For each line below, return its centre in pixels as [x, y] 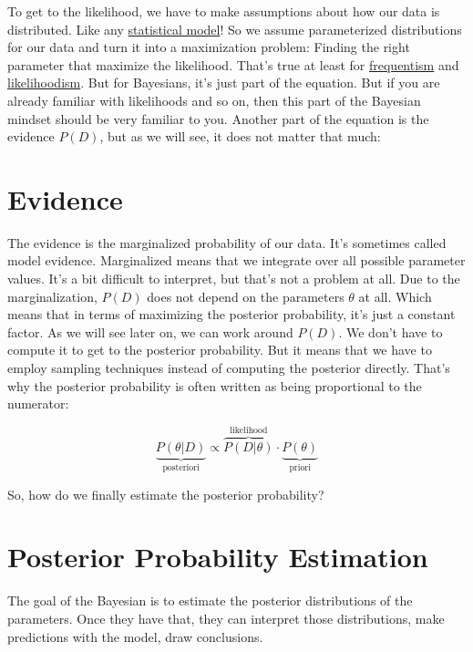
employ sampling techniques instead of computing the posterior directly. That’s [229, 368]
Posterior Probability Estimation [218, 557]
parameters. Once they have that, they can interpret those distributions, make [226, 618]
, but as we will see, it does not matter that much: [240, 136]
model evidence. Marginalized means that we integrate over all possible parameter [236, 260]
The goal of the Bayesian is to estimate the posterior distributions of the [210, 600]
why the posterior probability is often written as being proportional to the [215, 385]
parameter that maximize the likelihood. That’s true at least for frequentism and [233, 64]
